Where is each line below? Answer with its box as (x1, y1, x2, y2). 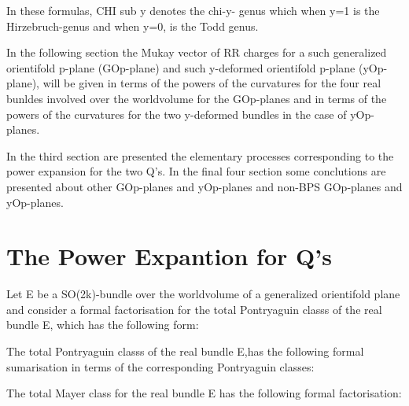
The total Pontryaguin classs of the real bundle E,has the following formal (6, 343, 364, 360)
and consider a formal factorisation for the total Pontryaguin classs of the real (6, 301, 382, 317)
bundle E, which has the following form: (6, 316, 199, 333)
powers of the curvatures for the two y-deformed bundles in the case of (6, 105, 347, 122)
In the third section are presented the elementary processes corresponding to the (6, 147, 394, 164)
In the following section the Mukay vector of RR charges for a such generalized (6, 44, 387, 61)
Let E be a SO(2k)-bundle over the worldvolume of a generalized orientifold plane (6, 286, 400, 302)
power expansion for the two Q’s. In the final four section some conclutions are (6, 163, 386, 179)
